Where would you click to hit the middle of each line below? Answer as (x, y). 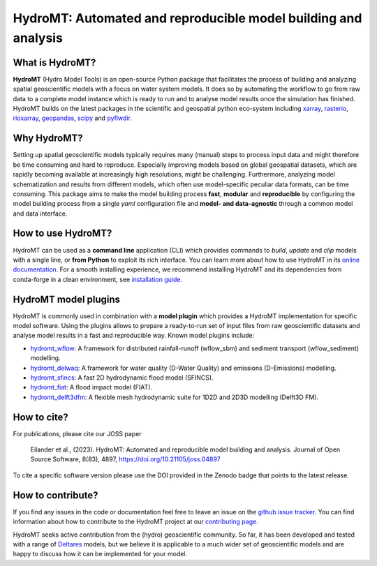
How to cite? (41, 417)
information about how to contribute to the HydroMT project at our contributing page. (135, 522)
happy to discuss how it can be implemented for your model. (100, 554)
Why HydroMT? (48, 139)
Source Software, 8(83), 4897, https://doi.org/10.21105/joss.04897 (125, 459)
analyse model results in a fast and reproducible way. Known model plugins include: (134, 336)
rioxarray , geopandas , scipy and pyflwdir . (72, 118)
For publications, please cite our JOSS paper (77, 433)
